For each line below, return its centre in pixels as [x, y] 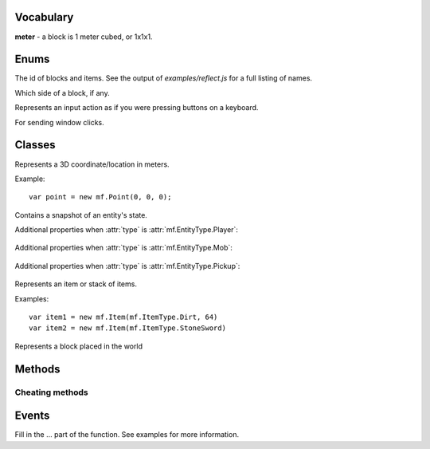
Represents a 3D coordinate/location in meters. [92, 164]
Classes [35, 145]
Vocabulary [44, 17]
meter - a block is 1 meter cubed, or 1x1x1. [84, 37]
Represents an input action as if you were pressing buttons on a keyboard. [137, 108]
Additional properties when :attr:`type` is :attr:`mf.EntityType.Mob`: [123, 248]
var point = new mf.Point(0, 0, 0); [100, 197]
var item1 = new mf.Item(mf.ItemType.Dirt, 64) [123, 317]
